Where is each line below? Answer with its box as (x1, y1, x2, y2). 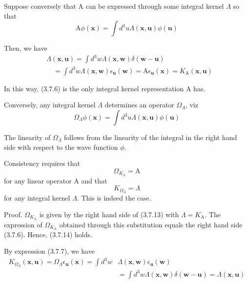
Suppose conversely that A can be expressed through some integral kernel (4, 1, 224, 11)
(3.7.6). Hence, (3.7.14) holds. (4, 229, 92, 240)
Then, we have (4, 43, 47, 53)
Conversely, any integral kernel (4, 100, 96, 110)
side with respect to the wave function (4, 141, 118, 152)
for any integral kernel (4, 193, 70, 203)
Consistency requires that (4, 158, 80, 168)
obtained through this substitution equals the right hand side (59, 219, 243, 229)
